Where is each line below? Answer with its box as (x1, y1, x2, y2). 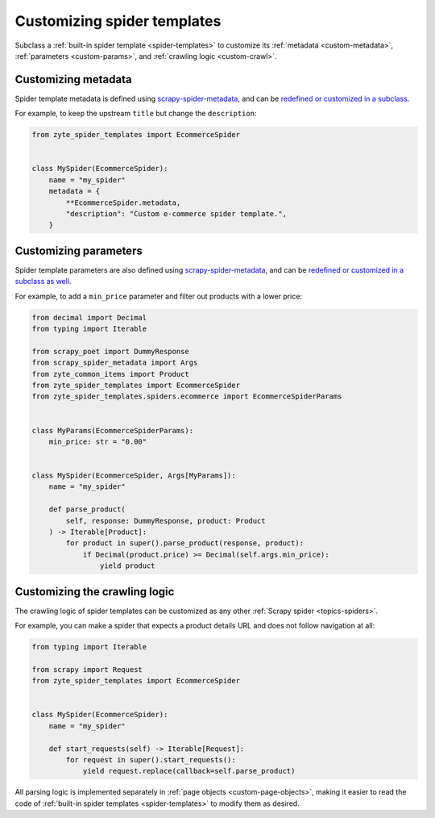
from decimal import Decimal (31, 313, 147, 322)
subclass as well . (14, 277, 72, 286)
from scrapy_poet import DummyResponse (31, 347, 189, 356)
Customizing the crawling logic (14, 585, 175, 599)
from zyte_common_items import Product (31, 369, 189, 378)
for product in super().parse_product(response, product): (65, 539, 304, 548)
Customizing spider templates (14, 12, 222, 30)
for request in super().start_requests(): (65, 755, 237, 764)
